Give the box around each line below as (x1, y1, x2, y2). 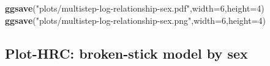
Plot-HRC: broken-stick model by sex (5, 43, 248, 62)
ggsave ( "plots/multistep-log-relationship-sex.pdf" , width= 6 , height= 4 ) (5, 2, 264, 14)
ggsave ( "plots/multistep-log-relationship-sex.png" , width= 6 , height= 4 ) (5, 13, 266, 26)
